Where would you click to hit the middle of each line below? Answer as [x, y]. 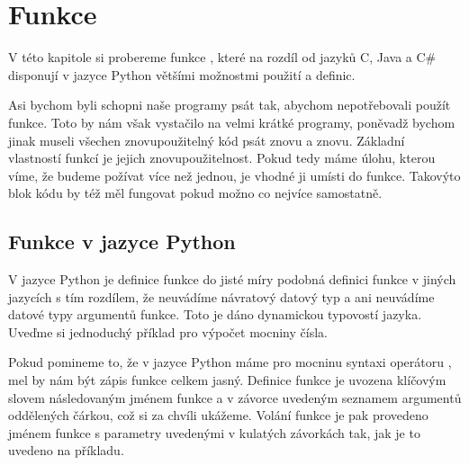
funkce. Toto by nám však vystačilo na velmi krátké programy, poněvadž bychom [232, 122]
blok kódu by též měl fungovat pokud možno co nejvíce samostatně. [195, 193]
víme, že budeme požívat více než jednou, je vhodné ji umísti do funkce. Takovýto [234, 175]
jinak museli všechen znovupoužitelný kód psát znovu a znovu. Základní [207, 140]
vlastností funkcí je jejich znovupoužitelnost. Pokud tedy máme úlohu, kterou [222, 158]
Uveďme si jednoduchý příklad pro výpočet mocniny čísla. [168, 331]
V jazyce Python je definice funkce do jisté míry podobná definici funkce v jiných [232, 279]
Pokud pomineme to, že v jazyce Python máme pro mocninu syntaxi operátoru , [230, 362]
